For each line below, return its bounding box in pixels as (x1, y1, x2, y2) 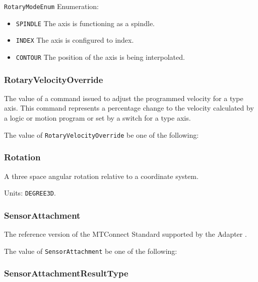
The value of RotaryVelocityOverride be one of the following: (4, 129, 199, 140)
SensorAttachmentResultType (4, 267, 128, 279)
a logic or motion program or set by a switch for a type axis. (4, 113, 191, 123)
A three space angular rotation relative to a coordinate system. (4, 170, 199, 181)
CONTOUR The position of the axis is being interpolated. (16, 51, 185, 62)
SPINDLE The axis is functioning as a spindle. (16, 18, 155, 28)
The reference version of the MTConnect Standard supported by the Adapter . (4, 228, 247, 239)
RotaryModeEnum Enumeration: (4, 1, 99, 11)
